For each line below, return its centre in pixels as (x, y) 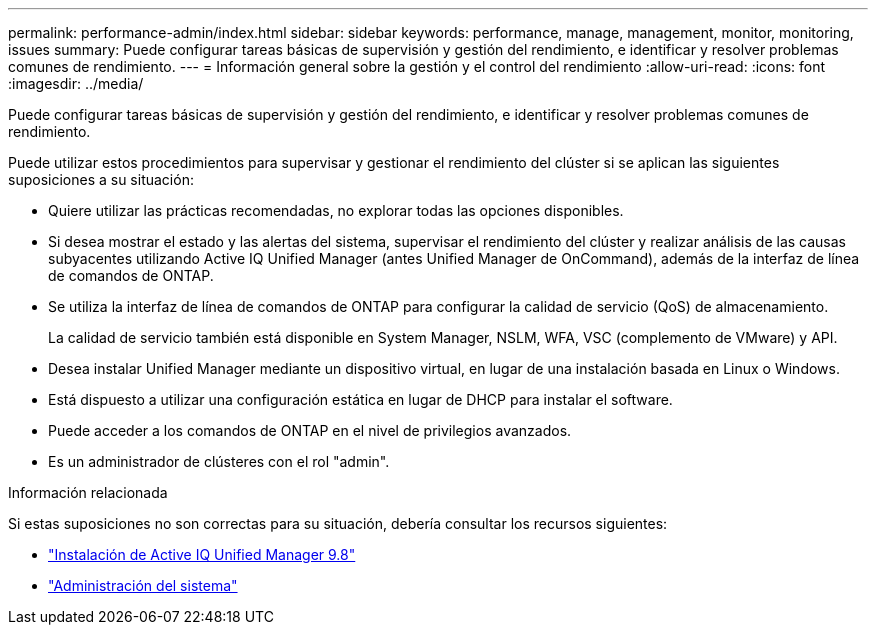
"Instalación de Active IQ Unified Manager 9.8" (202, 554)
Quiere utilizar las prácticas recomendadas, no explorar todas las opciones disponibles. (336, 210)
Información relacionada (88, 492)
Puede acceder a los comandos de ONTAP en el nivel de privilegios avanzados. (310, 430)
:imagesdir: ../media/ (76, 83)
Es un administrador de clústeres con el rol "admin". (219, 461)
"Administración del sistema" (143, 585)
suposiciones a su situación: (101, 179)
